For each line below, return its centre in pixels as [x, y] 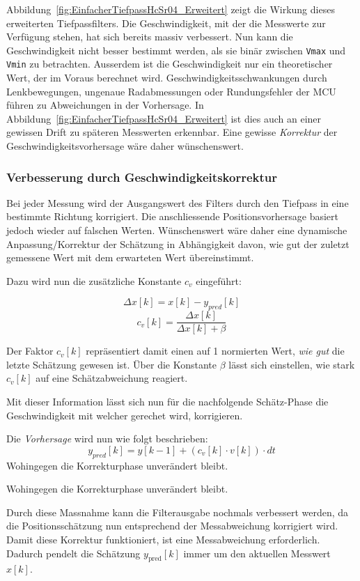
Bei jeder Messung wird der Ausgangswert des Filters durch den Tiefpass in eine [178, 202]
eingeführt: [219, 280]
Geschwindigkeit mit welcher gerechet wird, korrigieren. [125, 415]
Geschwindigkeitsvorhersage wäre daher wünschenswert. [125, 146]
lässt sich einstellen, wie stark [292, 364]
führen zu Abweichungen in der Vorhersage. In [105, 105]
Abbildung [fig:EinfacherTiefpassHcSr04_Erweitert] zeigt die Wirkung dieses [171, 9]
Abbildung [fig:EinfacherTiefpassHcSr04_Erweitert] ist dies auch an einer [164, 118]
